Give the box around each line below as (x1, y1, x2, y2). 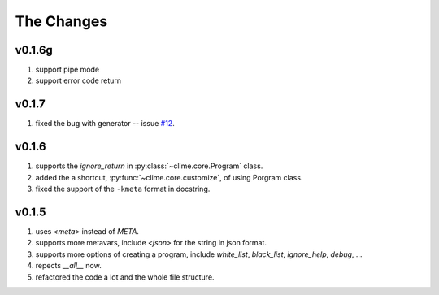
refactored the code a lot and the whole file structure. (35, 272, 215, 282)
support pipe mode (35, 65, 100, 75)
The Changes (15, 12, 108, 30)
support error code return (35, 76, 122, 85)
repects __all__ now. (35, 261, 102, 271)
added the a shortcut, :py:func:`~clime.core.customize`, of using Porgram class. (35, 172, 303, 182)
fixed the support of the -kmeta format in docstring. (35, 184, 211, 194)
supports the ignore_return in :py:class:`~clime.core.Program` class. (35, 161, 263, 171)
